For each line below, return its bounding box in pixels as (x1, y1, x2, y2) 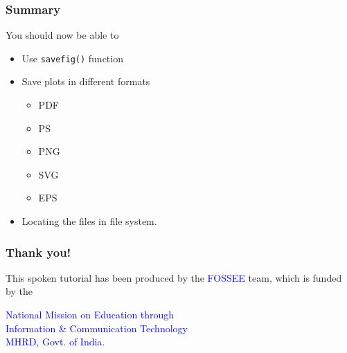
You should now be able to (6, 28, 119, 42)
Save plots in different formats (21, 74, 150, 89)
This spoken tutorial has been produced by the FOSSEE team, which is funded (6, 270, 342, 284)
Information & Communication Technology (6, 320, 188, 335)
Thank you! (6, 243, 71, 260)
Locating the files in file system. (21, 214, 157, 228)
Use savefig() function (21, 51, 123, 65)
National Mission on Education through (6, 307, 175, 322)
